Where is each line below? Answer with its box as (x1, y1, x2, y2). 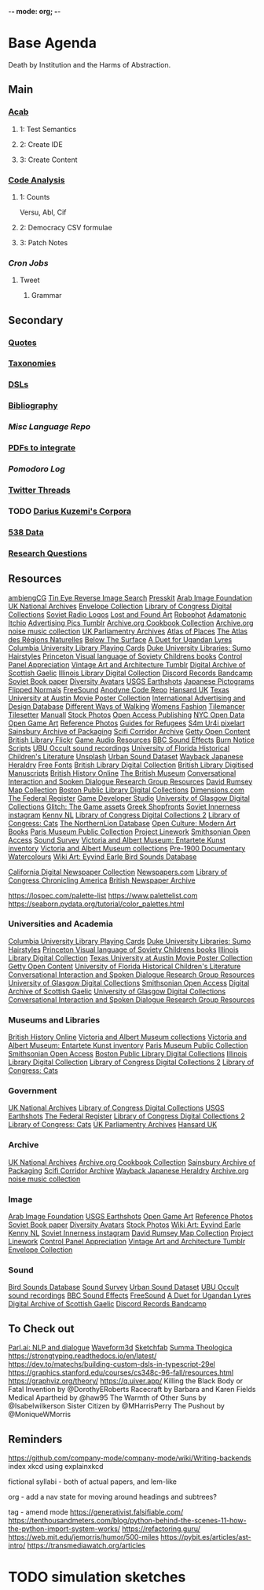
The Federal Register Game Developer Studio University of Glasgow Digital (8, 793, 250, 802)
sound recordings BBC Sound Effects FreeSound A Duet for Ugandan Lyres (8, 1291, 251, 1300)
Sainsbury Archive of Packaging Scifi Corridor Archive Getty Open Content (8, 726, 251, 736)
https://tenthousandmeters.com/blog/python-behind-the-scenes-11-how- (8, 1515, 247, 1525)
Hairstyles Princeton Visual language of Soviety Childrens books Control (8, 652, 243, 661)
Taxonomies (8, 358, 57, 369)
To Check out (8, 1322, 75, 1335)
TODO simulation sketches (8, 1568, 186, 1586)
